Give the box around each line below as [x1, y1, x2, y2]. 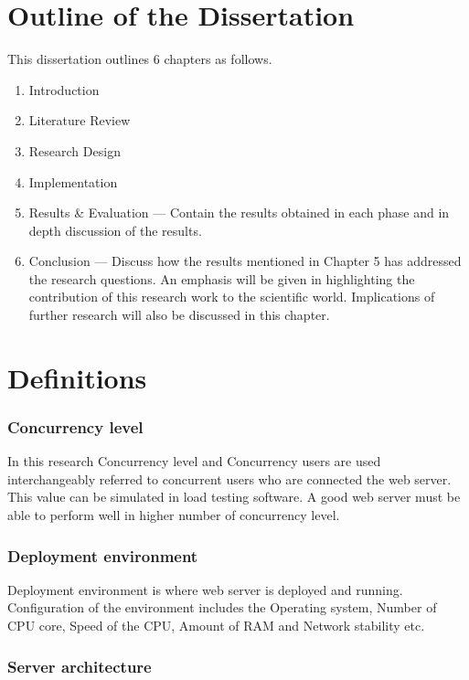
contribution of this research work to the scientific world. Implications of [28, 287, 435, 306]
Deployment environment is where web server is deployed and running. [7, 579, 403, 599]
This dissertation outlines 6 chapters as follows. [7, 49, 272, 69]
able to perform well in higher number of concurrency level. [7, 505, 340, 525]
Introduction [28, 80, 100, 99]
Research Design [28, 141, 121, 160]
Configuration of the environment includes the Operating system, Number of [7, 598, 437, 617]
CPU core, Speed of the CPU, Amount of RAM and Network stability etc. [7, 616, 425, 635]
